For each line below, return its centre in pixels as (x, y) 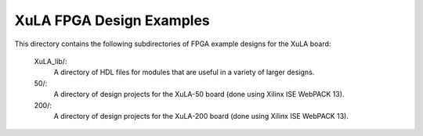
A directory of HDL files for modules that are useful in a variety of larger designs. (184, 72)
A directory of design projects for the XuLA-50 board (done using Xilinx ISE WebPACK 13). (199, 95)
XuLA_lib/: (51, 61)
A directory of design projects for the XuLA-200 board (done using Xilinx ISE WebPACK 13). (201, 116)
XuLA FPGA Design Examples (112, 20)
